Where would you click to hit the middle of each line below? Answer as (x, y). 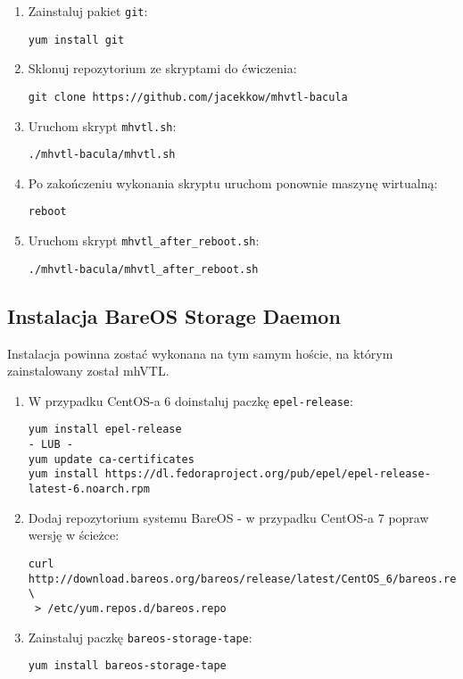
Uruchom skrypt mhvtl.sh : (102, 125)
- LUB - (50, 445)
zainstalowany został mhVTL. (88, 371)
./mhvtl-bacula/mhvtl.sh (102, 155)
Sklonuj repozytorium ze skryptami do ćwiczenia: (162, 68)
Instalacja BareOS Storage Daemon (174, 315)
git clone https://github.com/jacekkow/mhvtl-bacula (188, 97)
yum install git (76, 40)
